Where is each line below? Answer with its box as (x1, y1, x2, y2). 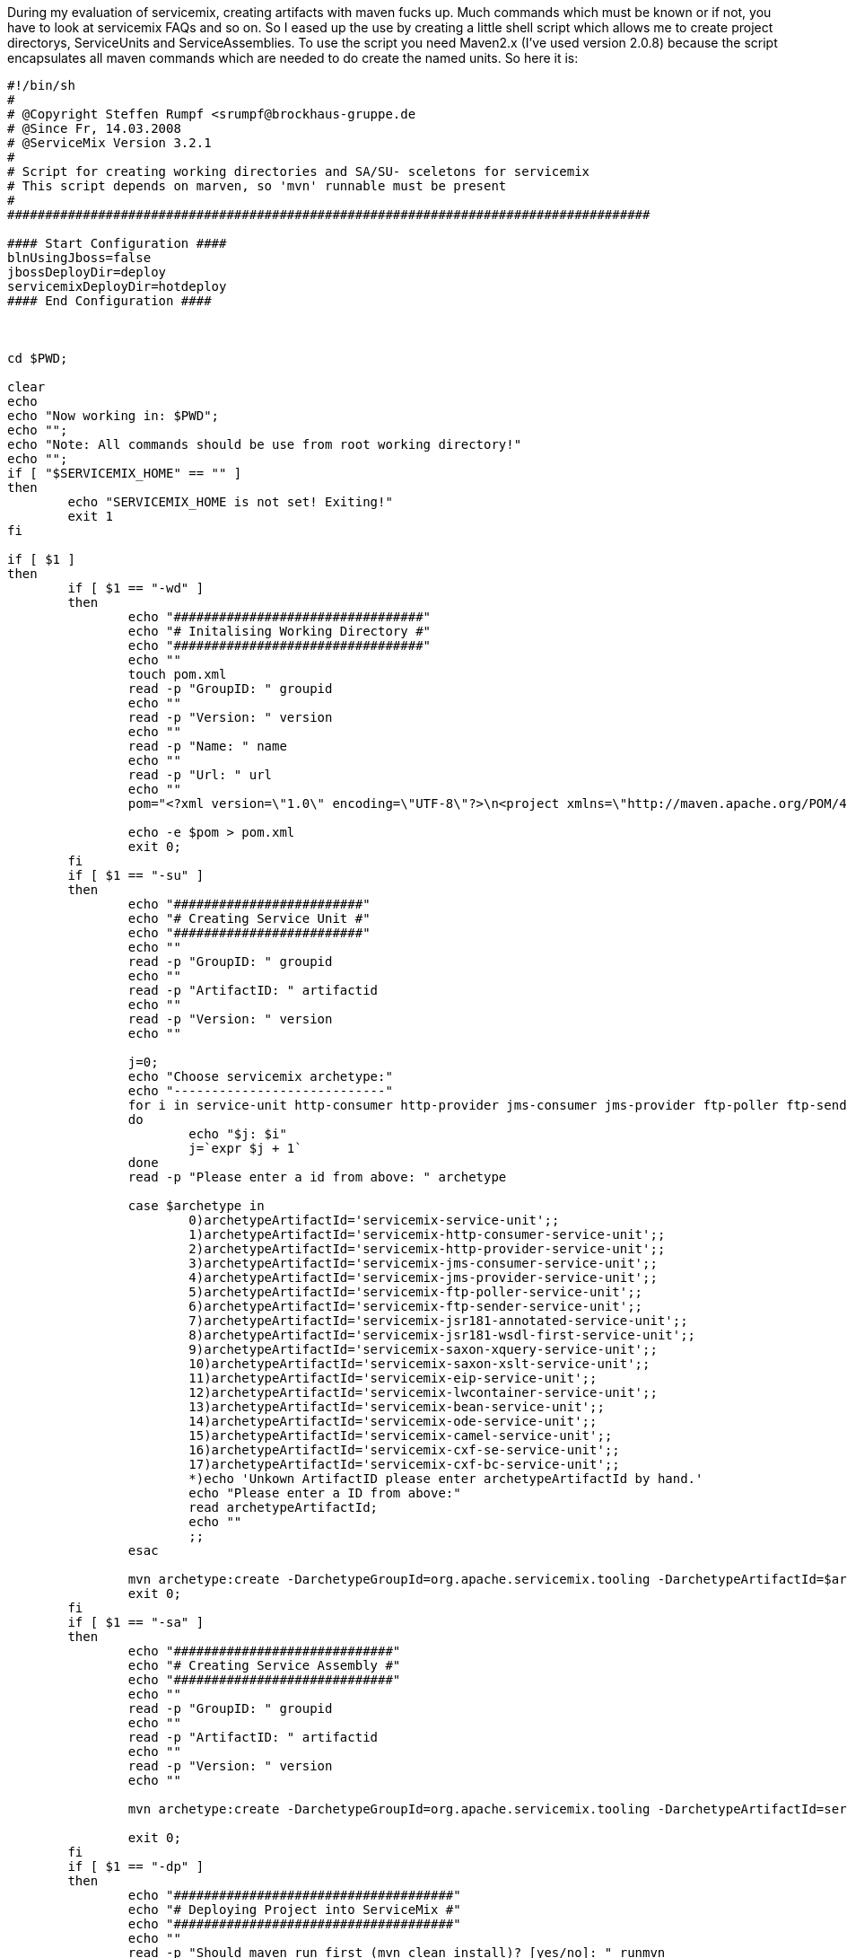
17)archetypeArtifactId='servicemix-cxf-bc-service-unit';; (188, 1457, 620, 1471)
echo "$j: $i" (188, 1127, 287, 1141)
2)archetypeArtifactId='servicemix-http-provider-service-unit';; (188, 1242, 666, 1256)
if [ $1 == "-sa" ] (67, 1615, 205, 1629)
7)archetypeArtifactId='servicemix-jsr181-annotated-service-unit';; (188, 1313, 688, 1328)
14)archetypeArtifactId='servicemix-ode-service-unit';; (188, 1414, 598, 1428)
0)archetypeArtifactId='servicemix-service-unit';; (188, 1213, 560, 1227)
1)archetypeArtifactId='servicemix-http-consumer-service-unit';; (188, 1227, 666, 1242)
